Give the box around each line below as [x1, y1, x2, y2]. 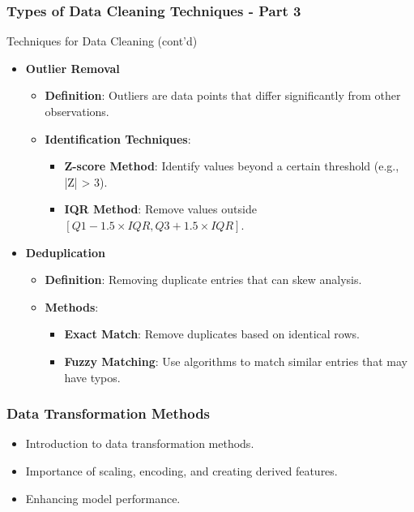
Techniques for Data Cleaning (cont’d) [6, 32, 198, 49]
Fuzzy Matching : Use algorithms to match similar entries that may [64, 352, 408, 369]
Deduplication [25, 243, 105, 260]
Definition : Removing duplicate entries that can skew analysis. [45, 271, 362, 288]
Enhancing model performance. [25, 489, 181, 506]
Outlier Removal [25, 59, 120, 76]
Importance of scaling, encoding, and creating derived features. [25, 462, 338, 479]
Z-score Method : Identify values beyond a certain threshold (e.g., [64, 157, 399, 174]
